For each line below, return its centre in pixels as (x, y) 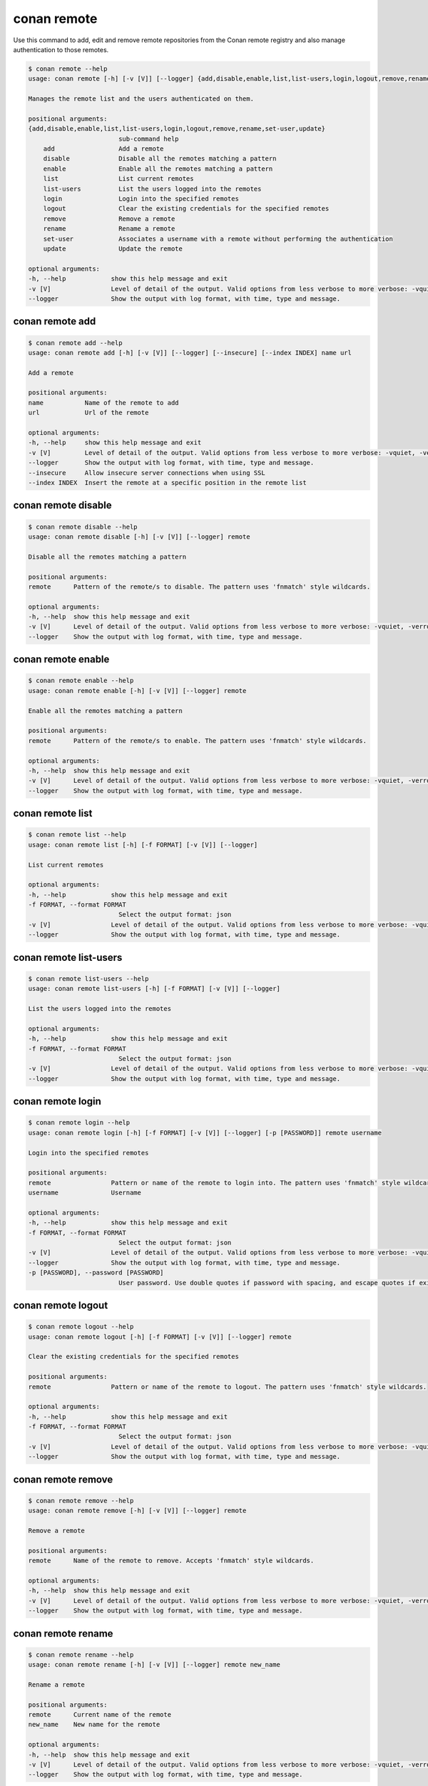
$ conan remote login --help (79, 1123)
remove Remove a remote (109, 219)
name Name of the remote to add (103, 403)
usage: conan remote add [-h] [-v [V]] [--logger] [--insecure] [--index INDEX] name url (190, 353)
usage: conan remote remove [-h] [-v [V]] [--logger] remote (137, 1511)
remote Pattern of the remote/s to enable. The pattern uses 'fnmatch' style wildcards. (198, 740)
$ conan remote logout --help (81, 1327)
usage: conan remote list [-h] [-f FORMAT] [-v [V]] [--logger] (143, 844)
